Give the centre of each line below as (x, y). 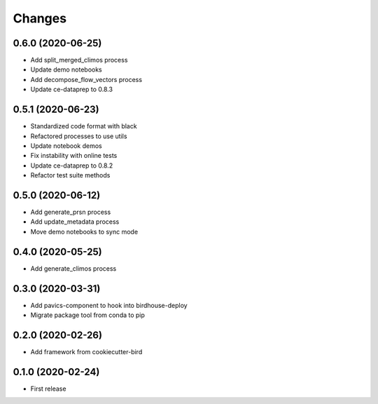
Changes (40, 18)
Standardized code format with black (84, 126)
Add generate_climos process (73, 268)
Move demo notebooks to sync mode (84, 231)
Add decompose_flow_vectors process (86, 79)
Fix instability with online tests (74, 156)
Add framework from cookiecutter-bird (86, 351)
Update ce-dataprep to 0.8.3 (72, 89)
